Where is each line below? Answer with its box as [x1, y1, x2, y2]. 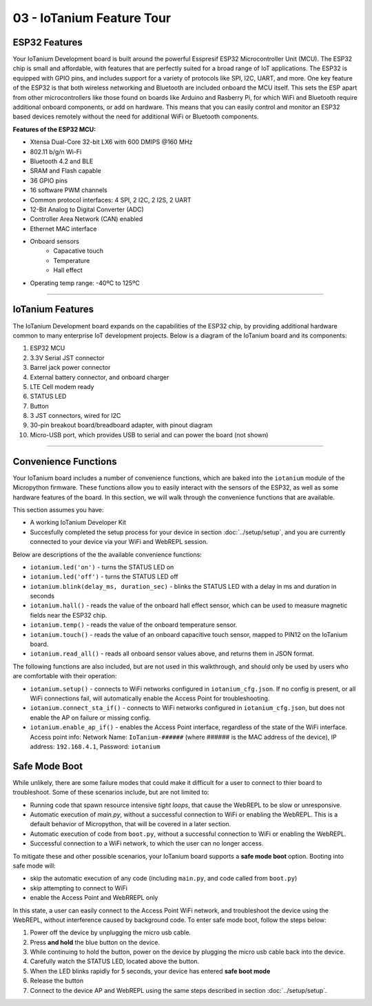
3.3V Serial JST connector [30, 353, 105, 361]
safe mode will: [12, 861, 56, 870]
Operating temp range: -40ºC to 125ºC [30, 279, 141, 287]
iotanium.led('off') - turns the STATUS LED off [30, 572, 178, 581]
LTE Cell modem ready [30, 382, 94, 390]
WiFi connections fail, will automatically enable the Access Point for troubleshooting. [30, 694, 270, 702]
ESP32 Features [12, 36, 83, 48]
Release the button [30, 976, 84, 985]
